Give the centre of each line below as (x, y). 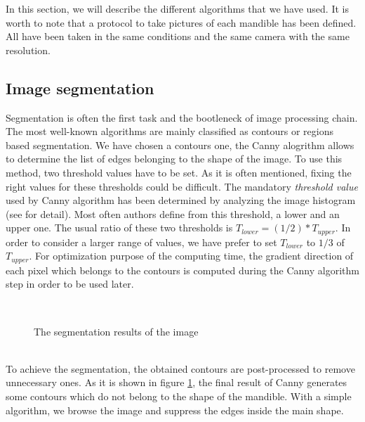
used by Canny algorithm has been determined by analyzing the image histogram (181, 200)
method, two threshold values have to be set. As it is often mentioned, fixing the (179, 172)
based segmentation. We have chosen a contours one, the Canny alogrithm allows (180, 145)
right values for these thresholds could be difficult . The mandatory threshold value (182, 186)
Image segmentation (80, 88)
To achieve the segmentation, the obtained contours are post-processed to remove (180, 368)
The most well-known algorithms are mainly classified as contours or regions (170, 131)
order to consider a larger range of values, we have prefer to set (141, 242)
